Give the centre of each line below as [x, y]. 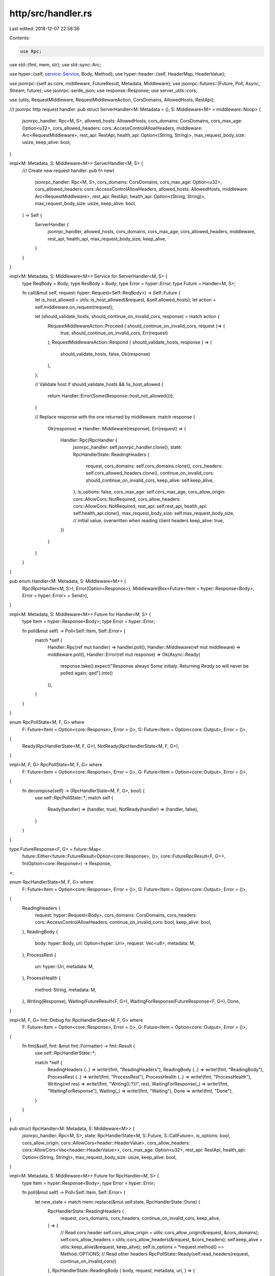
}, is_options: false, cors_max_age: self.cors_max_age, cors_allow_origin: [149, 492]
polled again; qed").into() [87, 673]
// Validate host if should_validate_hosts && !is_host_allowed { [99, 384]
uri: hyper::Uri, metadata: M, [64, 966]
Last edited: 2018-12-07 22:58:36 [45, 29]
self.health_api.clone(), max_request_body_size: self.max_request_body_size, [154, 513]
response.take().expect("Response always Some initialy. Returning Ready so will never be [155, 666]
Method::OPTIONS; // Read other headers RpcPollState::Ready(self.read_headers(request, [155, 1254]
